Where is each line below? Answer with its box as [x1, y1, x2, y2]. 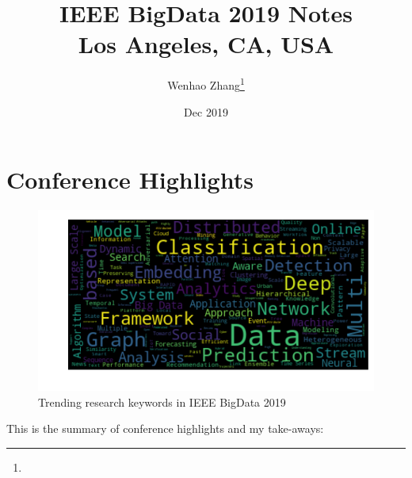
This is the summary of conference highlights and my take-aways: [6, 420, 324, 437]
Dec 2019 [184, 103, 228, 120]
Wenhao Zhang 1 [167, 75, 245, 93]
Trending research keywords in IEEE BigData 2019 [38, 393, 286, 410]
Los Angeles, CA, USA [78, 28, 334, 60]
